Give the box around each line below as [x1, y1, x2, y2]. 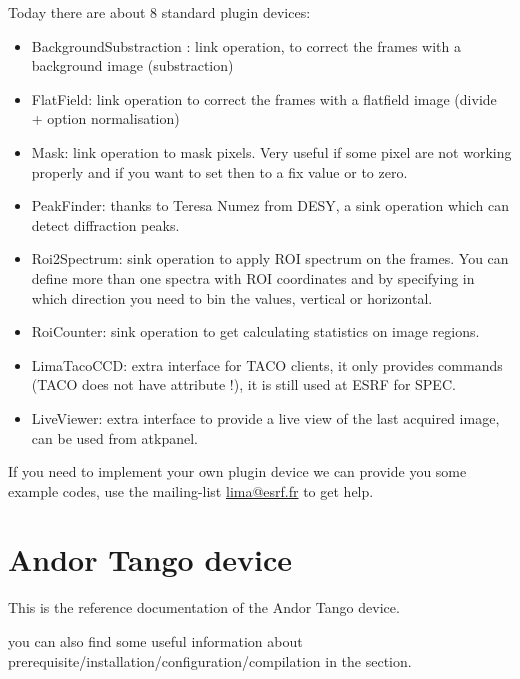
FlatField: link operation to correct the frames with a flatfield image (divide [31, 88, 497, 109]
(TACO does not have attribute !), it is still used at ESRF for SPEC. [31, 374, 456, 395]
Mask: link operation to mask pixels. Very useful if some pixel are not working [31, 141, 512, 162]
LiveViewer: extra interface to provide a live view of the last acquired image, [31, 407, 500, 428]
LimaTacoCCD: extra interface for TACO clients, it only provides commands [31, 354, 503, 375]
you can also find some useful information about [8, 631, 303, 651]
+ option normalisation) [31, 108, 180, 129]
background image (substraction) [31, 55, 234, 76]
